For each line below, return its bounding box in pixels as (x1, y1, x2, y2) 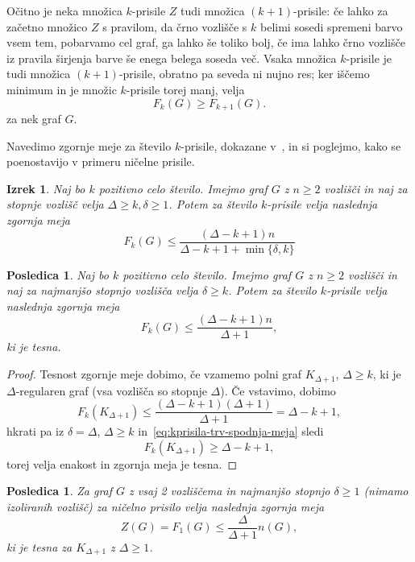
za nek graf (6, 110, 61, 127)
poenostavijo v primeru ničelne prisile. (6, 153, 195, 170)
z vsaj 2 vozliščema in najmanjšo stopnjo (129, 482, 330, 499)
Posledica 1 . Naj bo (6, 266, 109, 283)
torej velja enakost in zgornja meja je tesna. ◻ (6, 455, 238, 472)
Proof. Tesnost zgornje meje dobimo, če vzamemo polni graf (6, 366, 302, 382)
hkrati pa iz (6, 423, 64, 440)
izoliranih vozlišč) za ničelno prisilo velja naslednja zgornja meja (6, 498, 325, 514)
